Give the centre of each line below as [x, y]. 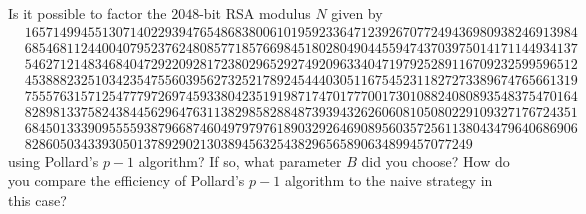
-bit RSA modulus [255, 13]
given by [357, 13]
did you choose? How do [435, 160]
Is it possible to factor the [87, 13]
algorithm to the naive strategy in [388, 180]
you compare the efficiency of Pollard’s [126, 180]
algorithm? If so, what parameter [240, 160]
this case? [37, 200]
